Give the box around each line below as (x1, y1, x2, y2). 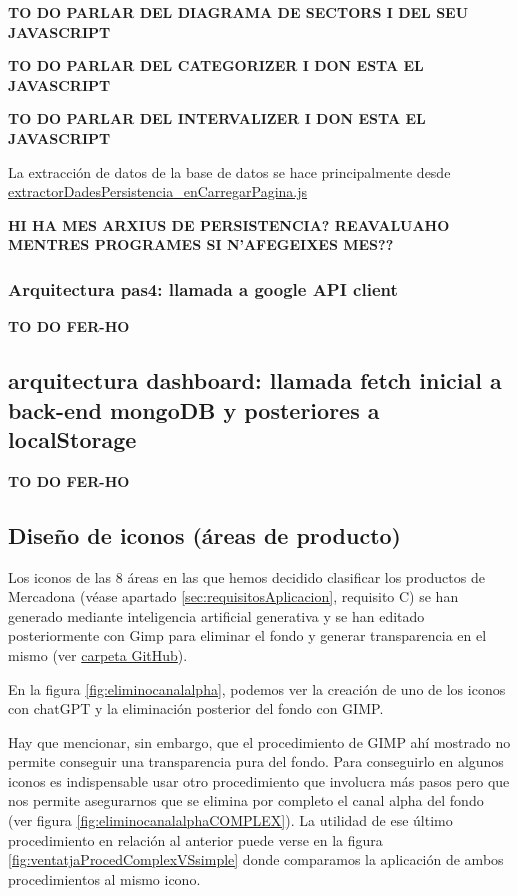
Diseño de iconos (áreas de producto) (8, 519, 401, 550)
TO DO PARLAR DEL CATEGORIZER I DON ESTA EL (8, 55, 424, 76)
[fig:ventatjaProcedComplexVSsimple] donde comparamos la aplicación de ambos (8, 849, 504, 870)
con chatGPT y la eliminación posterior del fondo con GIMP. (8, 698, 384, 719)
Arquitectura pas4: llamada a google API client (8, 276, 398, 301)
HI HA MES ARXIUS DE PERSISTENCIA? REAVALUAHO (8, 214, 450, 235)
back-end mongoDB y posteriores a (8, 394, 380, 425)
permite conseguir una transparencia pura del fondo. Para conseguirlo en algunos (8, 751, 504, 772)
